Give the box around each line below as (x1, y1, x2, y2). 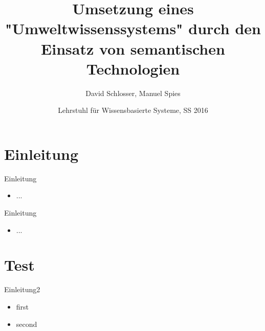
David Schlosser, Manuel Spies (85, 87, 181, 98)
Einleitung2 (4, 284, 40, 295)
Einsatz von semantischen (41, 38, 225, 59)
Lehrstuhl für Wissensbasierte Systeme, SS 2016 (58, 105, 208, 115)
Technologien (86, 58, 180, 79)
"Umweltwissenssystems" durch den (5, 18, 261, 39)
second (16, 318, 37, 329)
